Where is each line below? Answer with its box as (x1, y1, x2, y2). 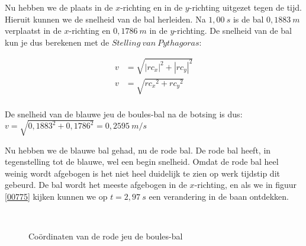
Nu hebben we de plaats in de (5, 1, 113, 13)
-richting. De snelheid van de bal (174, 24, 292, 37)
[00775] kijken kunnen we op (5, 190, 108, 203)
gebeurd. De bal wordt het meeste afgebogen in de (5, 178, 187, 191)
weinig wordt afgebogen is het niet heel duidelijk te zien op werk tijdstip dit (5, 167, 280, 179)
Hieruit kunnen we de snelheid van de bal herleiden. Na (5, 12, 206, 25)
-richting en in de (120, 1, 183, 13)
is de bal (233, 12, 264, 25)
